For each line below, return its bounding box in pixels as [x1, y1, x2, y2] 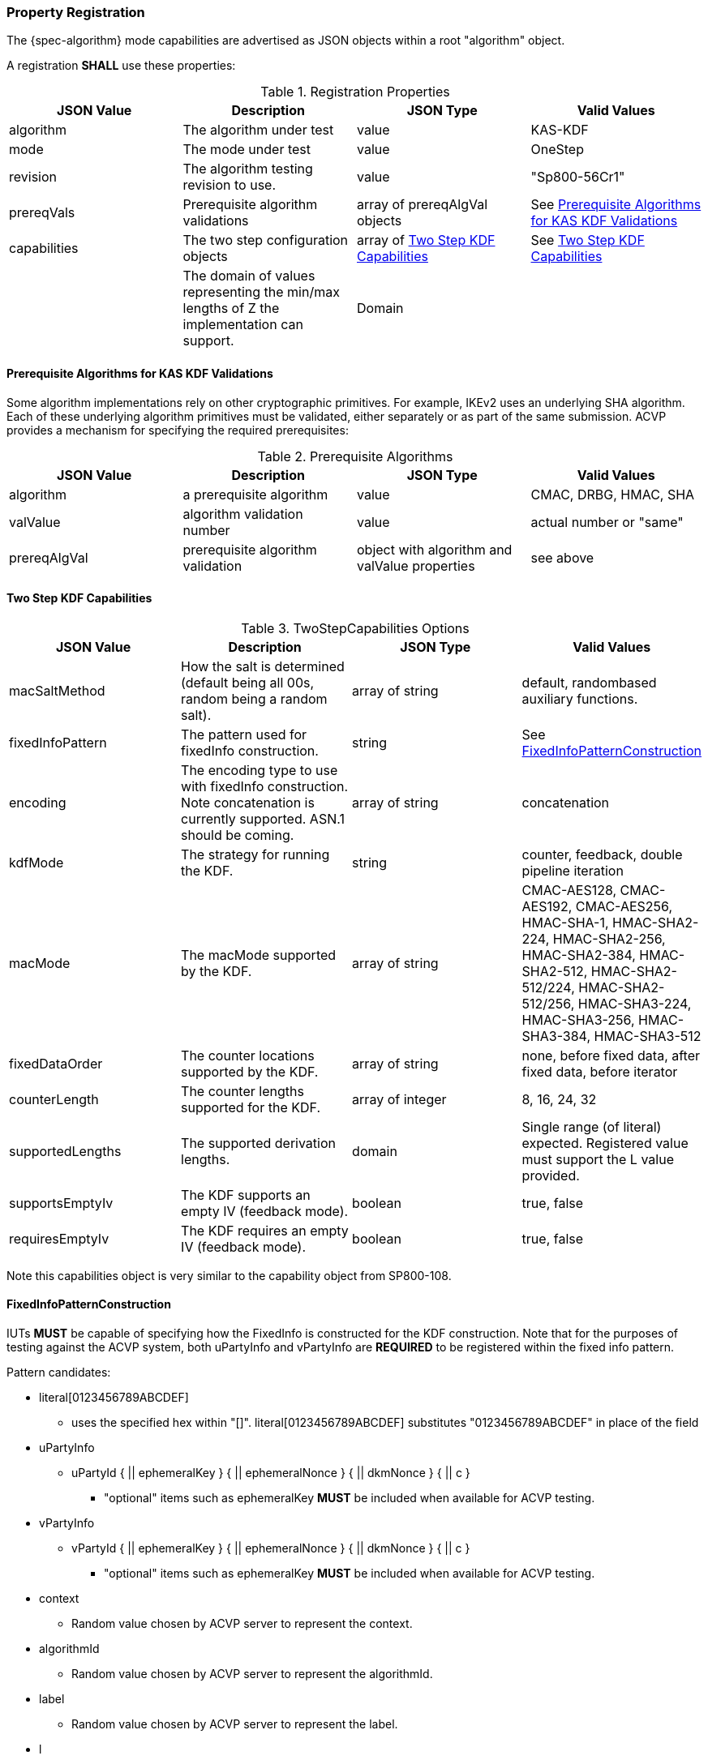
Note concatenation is [181, 794, 315, 811]
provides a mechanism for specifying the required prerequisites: [6, 422, 349, 437]
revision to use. [182, 177, 277, 194]
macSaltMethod [9, 682, 105, 699]
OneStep [530, 141, 584, 158]
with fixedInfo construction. [181, 777, 349, 794]
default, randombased [521, 674, 657, 691]
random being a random [181, 690, 328, 707]
